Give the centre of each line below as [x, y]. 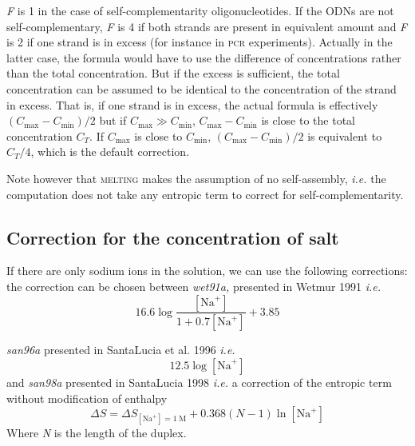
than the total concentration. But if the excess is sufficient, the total [173, 73]
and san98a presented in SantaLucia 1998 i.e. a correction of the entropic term [199, 382]
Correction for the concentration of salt [173, 237]
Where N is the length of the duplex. [97, 433]
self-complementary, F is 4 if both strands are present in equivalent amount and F [207, 26]
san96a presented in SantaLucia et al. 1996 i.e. [121, 350]
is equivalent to [345, 135]
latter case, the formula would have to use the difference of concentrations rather [204, 57]
